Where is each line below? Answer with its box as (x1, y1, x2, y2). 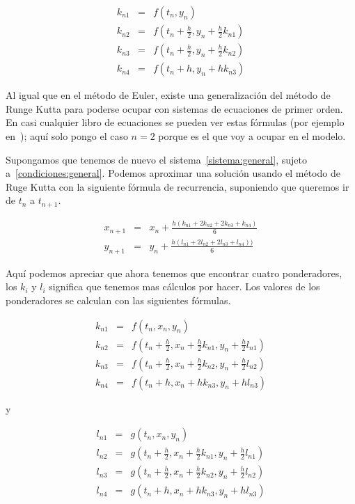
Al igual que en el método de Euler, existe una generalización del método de (6, 88, 331, 102)
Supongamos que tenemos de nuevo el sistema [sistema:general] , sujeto (6, 152, 308, 166)
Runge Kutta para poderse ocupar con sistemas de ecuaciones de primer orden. (6, 101, 343, 116)
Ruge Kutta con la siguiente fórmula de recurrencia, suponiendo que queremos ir (6, 179, 349, 194)
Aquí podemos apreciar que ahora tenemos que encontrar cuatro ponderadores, (6, 265, 342, 280)
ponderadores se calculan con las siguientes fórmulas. (6, 292, 231, 307)
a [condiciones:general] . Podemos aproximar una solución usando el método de (6, 166, 340, 180)
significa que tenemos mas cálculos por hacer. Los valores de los (49, 279, 320, 294)
